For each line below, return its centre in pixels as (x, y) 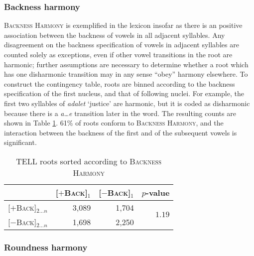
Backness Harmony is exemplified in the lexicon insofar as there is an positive (123, 25)
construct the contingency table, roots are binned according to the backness (120, 83)
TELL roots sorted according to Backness (89, 161)
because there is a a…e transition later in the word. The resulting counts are (120, 113)
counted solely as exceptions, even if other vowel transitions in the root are (118, 54)
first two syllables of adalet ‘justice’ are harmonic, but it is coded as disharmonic (127, 103)
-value (158, 192)
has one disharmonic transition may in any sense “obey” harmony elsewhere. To (126, 74)
